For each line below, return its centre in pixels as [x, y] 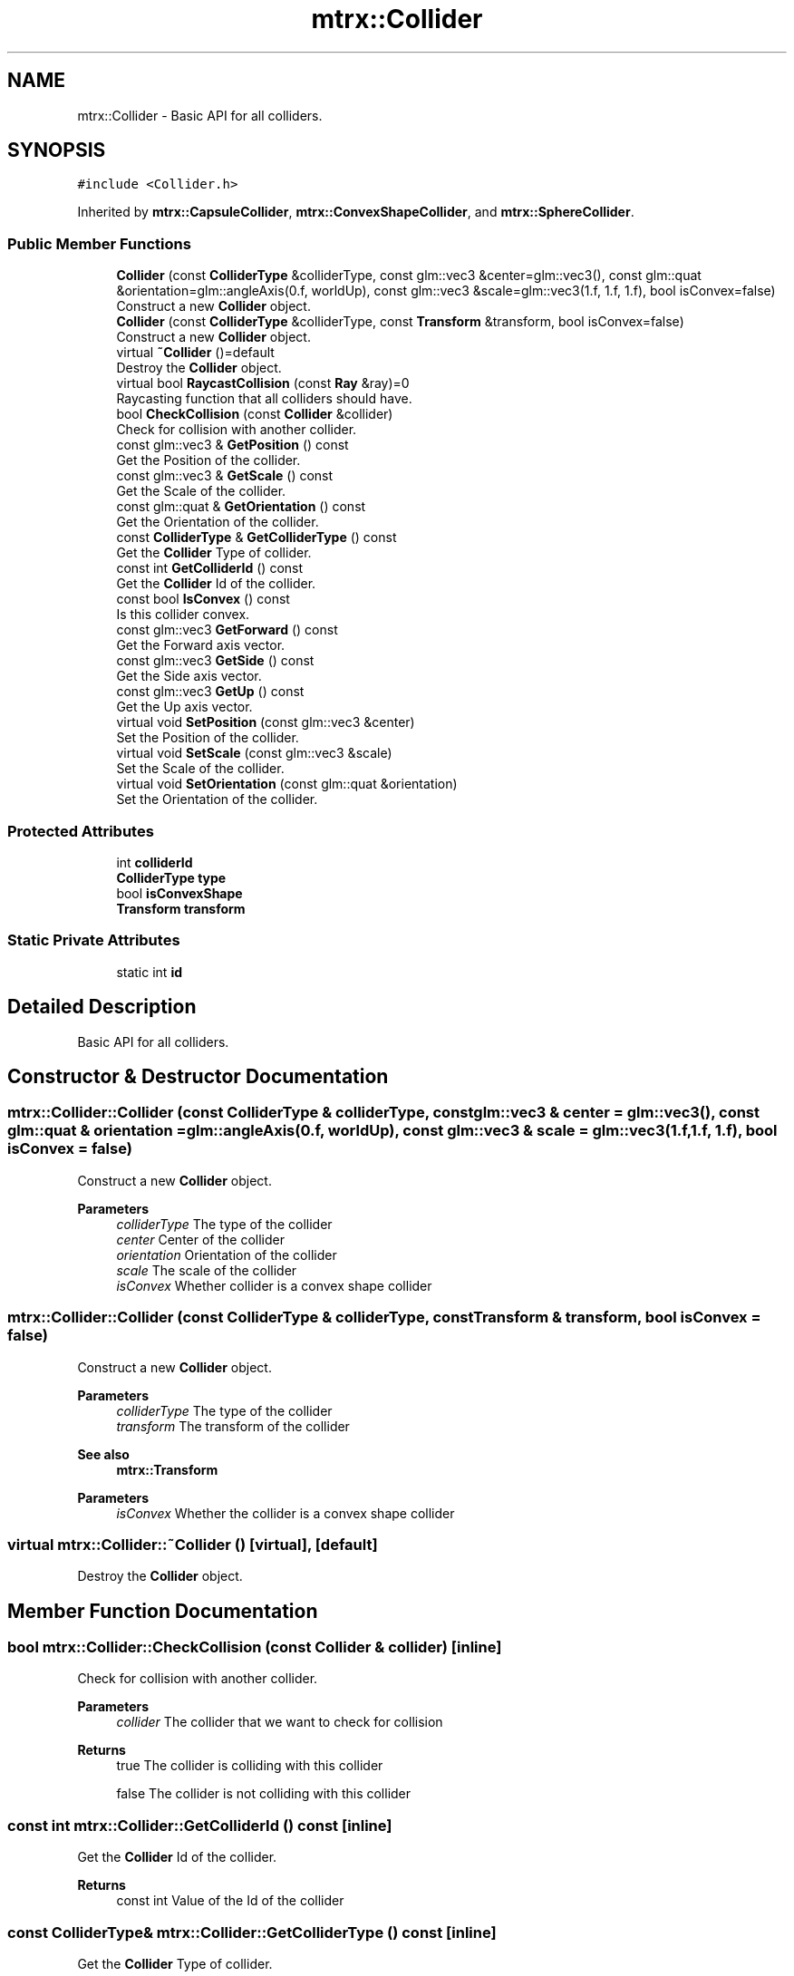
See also [103, 1454]
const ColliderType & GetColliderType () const [257, 538]
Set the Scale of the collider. [200, 769]
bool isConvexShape [179, 893]
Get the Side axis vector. [189, 676]
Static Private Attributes [94, 940]
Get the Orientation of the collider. [218, 522]
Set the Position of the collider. [208, 738]
